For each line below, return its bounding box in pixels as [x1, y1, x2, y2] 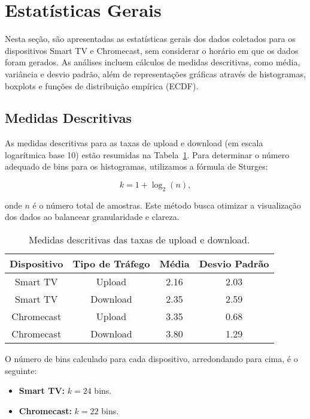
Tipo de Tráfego [72, 257, 150, 271]
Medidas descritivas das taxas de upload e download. [29, 233, 250, 247]
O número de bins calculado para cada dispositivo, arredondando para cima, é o [5, 352, 298, 365]
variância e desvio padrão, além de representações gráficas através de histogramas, [5, 67, 306, 80]
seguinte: [5, 364, 37, 376]
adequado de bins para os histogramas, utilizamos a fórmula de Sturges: [5, 160, 268, 173]
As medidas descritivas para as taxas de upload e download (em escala [5, 137, 263, 149]
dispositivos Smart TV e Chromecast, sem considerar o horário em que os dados [5, 44, 299, 56]
